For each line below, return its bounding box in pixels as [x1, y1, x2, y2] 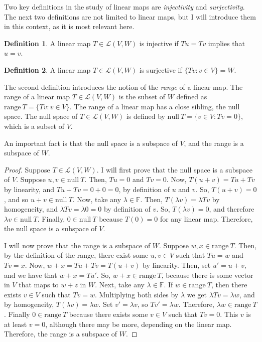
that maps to [19, 279, 59, 290]
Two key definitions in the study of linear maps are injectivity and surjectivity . [4, 2, 245, 12]
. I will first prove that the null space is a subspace [96, 164, 253, 175]
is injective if [139, 38, 179, 48]
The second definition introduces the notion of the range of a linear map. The [4, 81, 243, 92]
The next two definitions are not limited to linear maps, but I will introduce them [4, 11, 256, 22]
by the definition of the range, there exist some [4, 250, 149, 260]
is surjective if [139, 64, 182, 75]
